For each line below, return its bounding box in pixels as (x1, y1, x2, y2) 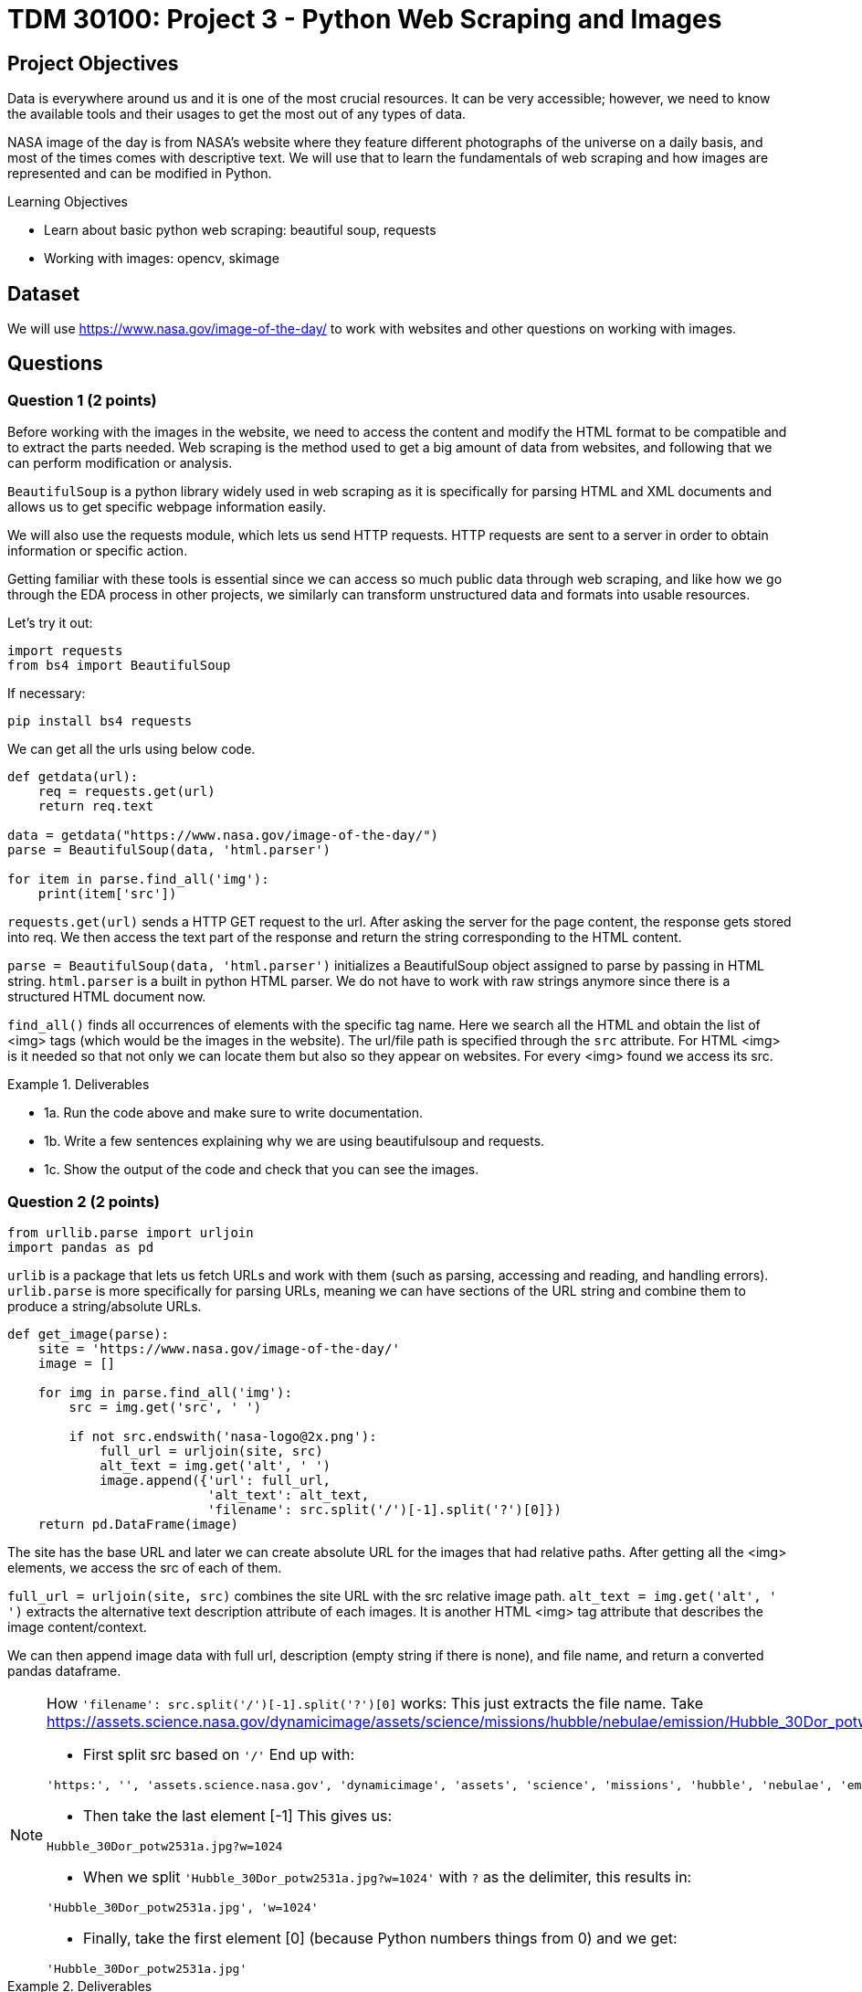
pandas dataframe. (7, 1662, 121, 1679)
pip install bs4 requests (7, 714, 193, 729)
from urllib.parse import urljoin (7, 1224, 254, 1240)
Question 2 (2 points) (7, 1192, 161, 1211)
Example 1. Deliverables (7, 1076, 150, 1093)
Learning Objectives (7, 194, 128, 210)
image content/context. (7, 1618, 147, 1635)
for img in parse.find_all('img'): (37, 1384, 292, 1400)
